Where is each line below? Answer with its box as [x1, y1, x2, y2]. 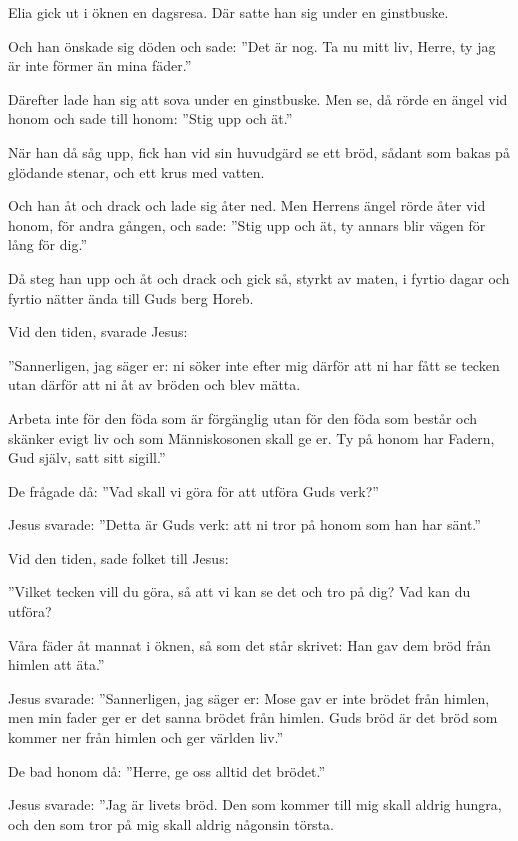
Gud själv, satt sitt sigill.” [8, 447, 166, 468]
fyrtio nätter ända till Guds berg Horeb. [8, 287, 254, 308]
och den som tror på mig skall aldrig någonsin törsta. [8, 813, 334, 834]
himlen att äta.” [8, 654, 105, 675]
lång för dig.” [8, 234, 88, 255]
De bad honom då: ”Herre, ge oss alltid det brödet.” [8, 760, 326, 781]
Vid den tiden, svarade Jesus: [8, 321, 188, 342]
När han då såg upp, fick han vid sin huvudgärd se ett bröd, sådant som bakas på [8, 141, 510, 162]
